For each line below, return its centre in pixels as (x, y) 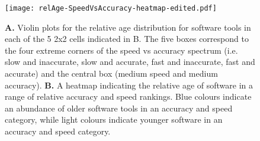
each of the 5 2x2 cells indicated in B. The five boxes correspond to (127, 39)
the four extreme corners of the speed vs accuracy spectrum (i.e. (121, 50)
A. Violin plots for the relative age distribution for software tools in (128, 27)
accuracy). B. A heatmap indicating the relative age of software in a (129, 85)
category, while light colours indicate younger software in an (114, 119)
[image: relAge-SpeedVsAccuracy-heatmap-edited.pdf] (111, 8)
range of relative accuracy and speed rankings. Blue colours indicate (128, 96)
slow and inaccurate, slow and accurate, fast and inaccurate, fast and (130, 62)
